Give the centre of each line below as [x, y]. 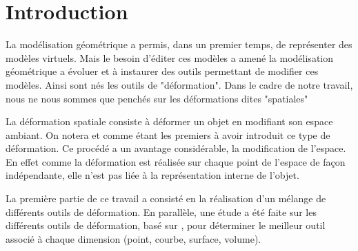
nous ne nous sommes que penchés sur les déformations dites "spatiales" [157, 98]
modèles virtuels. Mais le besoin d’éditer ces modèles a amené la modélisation [170, 57]
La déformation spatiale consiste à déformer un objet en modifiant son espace [169, 121]
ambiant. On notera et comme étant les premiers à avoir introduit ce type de [168, 134]
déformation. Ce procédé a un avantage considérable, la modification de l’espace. [176, 148]
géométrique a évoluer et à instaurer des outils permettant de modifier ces [162, 71]
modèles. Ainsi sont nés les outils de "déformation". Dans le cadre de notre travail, [179, 84]
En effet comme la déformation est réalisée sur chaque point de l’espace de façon [176, 161]
